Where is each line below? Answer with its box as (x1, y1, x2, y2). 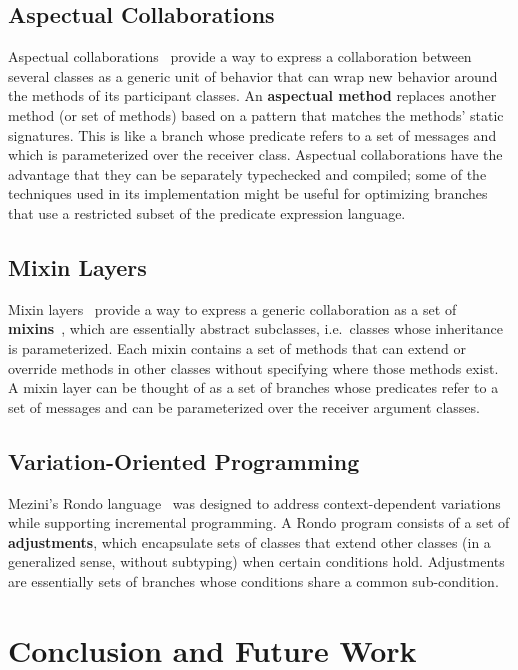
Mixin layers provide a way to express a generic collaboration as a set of (8, 298, 457, 319)
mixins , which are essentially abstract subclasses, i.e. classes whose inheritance (8, 318, 504, 339)
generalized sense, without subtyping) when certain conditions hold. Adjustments (8, 551, 505, 572)
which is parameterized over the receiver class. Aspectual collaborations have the (8, 144, 503, 165)
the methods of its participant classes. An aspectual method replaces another (8, 85, 497, 106)
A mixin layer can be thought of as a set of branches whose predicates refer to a (8, 377, 499, 398)
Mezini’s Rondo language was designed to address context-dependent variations (8, 492, 501, 513)
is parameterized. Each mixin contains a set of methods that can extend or (8, 337, 466, 358)
